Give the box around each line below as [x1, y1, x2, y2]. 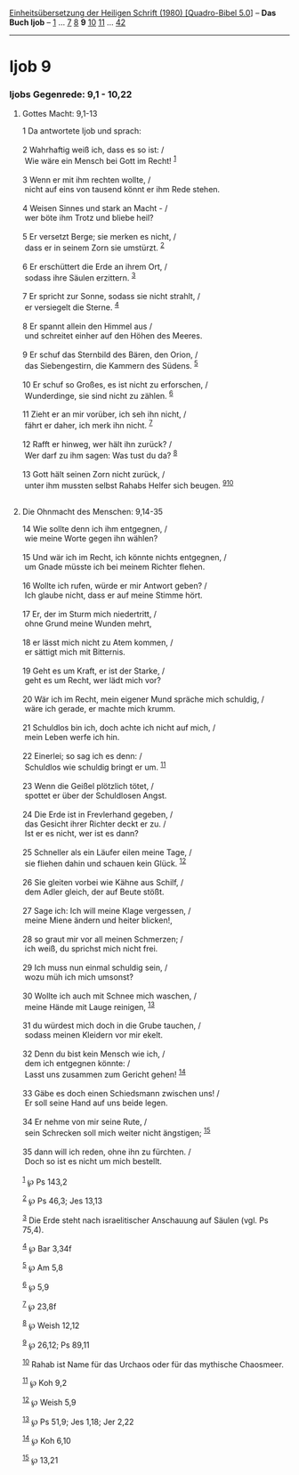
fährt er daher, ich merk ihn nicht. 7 [24, 419, 153, 431]
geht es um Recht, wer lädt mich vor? [24, 675, 162, 686]
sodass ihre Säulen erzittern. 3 [24, 271, 136, 283]
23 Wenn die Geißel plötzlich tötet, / [21, 781, 154, 792]
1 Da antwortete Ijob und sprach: [21, 126, 142, 136]
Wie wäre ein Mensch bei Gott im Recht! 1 [24, 154, 177, 167]
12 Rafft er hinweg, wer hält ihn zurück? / [21, 439, 172, 450]
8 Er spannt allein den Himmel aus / [21, 321, 153, 332]
